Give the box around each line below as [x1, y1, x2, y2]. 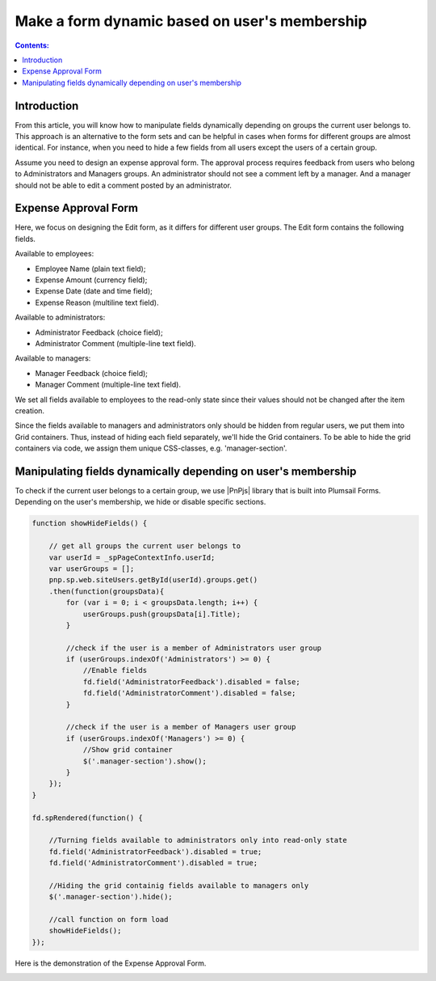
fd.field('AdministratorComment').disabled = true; [48, 858, 258, 868]
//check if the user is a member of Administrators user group [65, 643, 322, 653]
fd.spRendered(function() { [31, 813, 143, 822]
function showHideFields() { [31, 518, 148, 528]
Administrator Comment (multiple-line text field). [35, 339, 197, 348]
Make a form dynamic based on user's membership [15, 12, 367, 30]
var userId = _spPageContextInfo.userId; [48, 552, 216, 562]
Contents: [15, 40, 50, 50]
